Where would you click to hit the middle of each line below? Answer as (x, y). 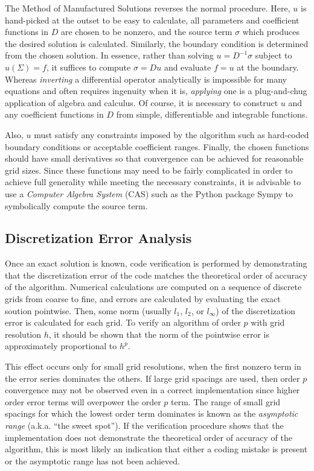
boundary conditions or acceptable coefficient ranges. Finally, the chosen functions (157, 146)
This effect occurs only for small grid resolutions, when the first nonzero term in (153, 366)
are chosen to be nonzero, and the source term (146, 32)
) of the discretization (256, 310)
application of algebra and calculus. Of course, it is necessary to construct (142, 102)
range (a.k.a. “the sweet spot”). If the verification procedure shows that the (144, 425)
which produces (271, 32)
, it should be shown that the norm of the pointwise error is (159, 334)
